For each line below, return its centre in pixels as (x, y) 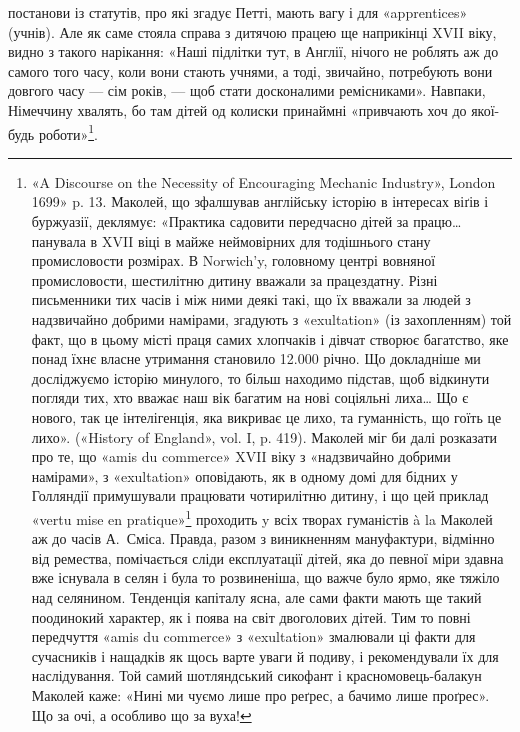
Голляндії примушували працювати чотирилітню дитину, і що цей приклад (260, 495)
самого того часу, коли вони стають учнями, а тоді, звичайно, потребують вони (250, 70)
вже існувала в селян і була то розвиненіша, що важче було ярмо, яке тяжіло (265, 577)
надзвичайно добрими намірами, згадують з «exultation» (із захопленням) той (271, 318)
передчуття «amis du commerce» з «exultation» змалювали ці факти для (253, 636)
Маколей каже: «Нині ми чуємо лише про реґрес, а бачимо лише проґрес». (260, 694)
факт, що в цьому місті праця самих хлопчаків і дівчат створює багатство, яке (270, 338)
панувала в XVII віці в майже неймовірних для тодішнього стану (231, 240)
